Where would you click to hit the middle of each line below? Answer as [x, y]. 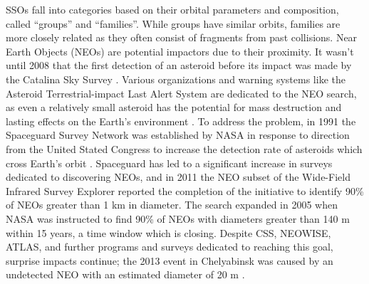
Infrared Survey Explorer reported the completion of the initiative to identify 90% [185, 190]
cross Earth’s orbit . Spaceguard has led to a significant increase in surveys [169, 163]
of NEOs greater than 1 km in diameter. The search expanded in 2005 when [172, 205]
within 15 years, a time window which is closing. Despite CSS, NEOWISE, [168, 232]
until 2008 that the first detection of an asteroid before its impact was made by [179, 65]
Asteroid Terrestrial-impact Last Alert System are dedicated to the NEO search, [181, 93]
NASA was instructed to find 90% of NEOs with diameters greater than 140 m [178, 218]
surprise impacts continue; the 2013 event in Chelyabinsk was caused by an [170, 260]
